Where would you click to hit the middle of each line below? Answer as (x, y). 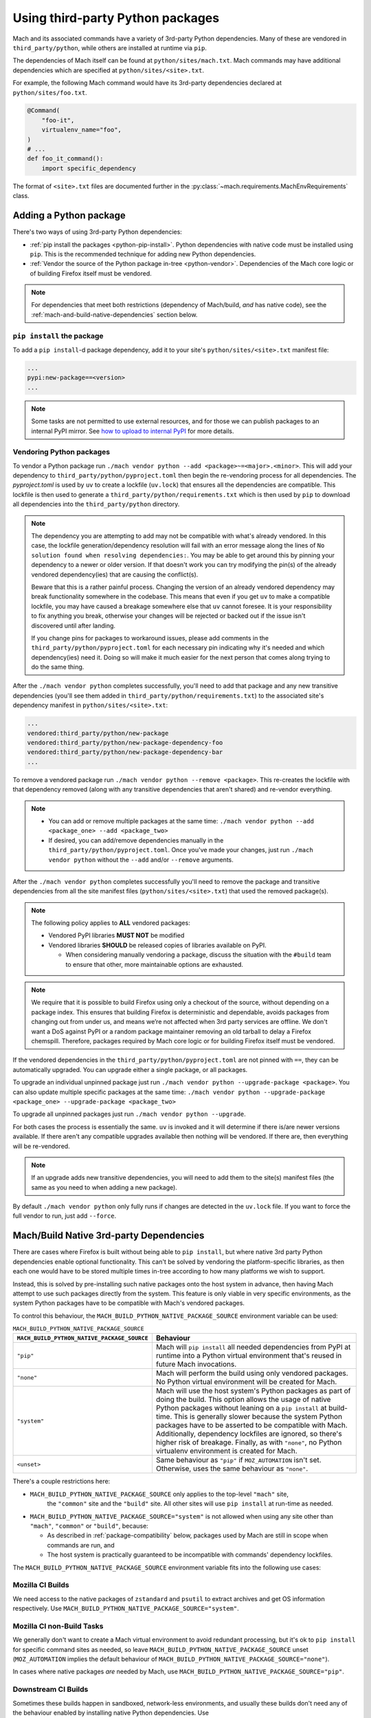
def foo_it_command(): (65, 159)
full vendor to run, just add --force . (65, 1216)
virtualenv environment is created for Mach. (227, 1451)
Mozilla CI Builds (41, 1585)
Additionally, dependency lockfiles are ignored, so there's (249, 1434)
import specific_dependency (89, 168)
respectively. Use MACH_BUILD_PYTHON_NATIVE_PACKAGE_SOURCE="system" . (126, 1609)
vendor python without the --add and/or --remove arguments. (141, 860)
